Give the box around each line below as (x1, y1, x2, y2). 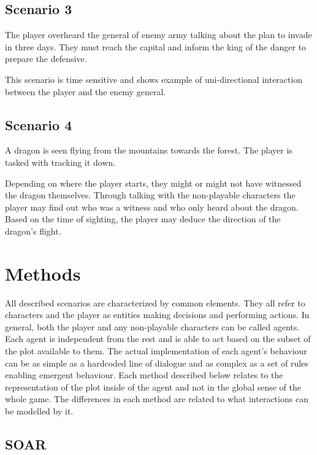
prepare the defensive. (5, 52, 87, 65)
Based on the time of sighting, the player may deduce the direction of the (5, 212, 281, 225)
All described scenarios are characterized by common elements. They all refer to (5, 296, 305, 309)
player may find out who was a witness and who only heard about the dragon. (5, 200, 299, 213)
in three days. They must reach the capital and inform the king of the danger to (5, 40, 307, 53)
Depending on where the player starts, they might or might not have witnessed (5, 176, 302, 189)
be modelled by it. (5, 405, 74, 417)
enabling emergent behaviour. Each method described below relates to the (5, 368, 283, 381)
